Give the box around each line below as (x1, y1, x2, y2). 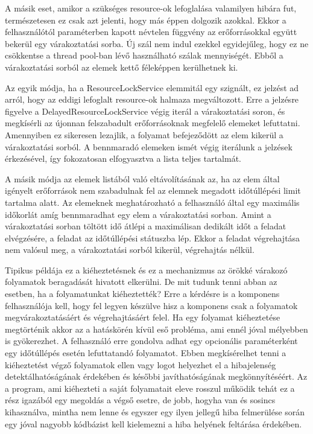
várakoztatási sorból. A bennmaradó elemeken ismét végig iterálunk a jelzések (5, 140, 292, 153)
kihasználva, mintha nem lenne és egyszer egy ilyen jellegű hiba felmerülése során (5, 406, 305, 418)
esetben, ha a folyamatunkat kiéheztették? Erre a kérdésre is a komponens (5, 287, 280, 300)
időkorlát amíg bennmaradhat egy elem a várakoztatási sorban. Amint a (5, 208, 271, 220)
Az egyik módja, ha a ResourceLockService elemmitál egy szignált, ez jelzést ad (5, 81, 299, 94)
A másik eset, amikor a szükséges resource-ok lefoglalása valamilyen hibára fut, (5, 2, 297, 14)
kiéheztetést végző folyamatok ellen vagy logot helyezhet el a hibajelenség (5, 358, 276, 371)
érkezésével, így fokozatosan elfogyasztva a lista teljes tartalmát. (5, 152, 242, 165)
